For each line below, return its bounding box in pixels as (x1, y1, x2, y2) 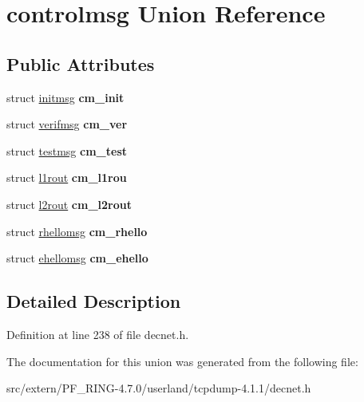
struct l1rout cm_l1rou (6, 169, 127, 186)
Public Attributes (6, 51, 155, 76)
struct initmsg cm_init (6, 89, 125, 105)
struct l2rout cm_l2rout (6, 195, 132, 212)
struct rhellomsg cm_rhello (6, 223, 148, 239)
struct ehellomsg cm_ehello (6, 250, 148, 266)
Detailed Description (6, 289, 181, 313)
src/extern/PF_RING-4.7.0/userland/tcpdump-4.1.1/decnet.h (6, 380, 311, 396)
